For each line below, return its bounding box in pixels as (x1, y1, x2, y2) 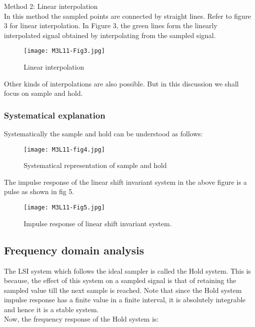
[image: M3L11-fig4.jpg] (24, 146, 105, 153)
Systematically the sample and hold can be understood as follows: (4, 128, 203, 139)
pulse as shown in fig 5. (4, 186, 74, 197)
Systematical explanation (4, 109, 106, 121)
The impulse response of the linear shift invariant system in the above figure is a (4, 176, 247, 187)
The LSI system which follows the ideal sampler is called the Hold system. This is (4, 265, 251, 276)
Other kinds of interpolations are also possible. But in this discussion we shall (4, 78, 239, 88)
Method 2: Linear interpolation (4, 1, 98, 11)
